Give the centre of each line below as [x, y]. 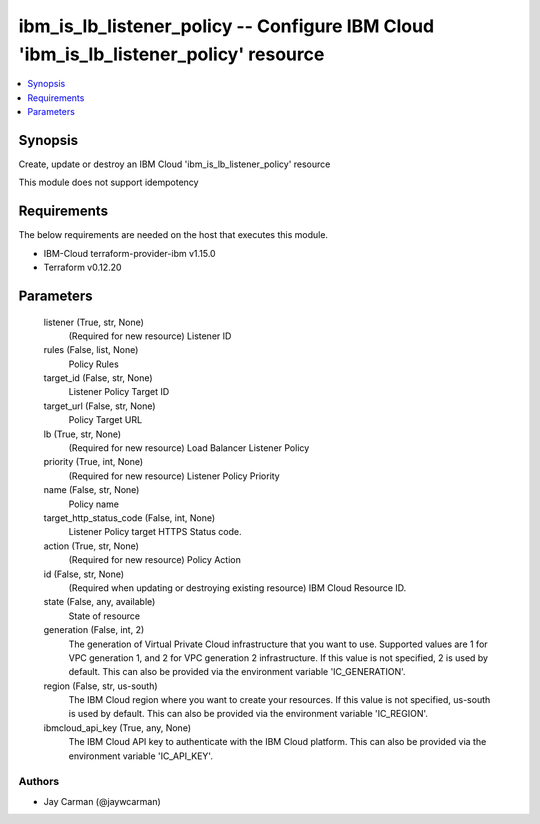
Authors [39, 782]
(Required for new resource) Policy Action [155, 560]
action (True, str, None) [91, 546]
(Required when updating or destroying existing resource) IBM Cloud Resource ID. [237, 587]
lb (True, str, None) [82, 434]
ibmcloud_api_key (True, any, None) [117, 727]
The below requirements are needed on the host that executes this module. [173, 235]
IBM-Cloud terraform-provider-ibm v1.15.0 [129, 253]
